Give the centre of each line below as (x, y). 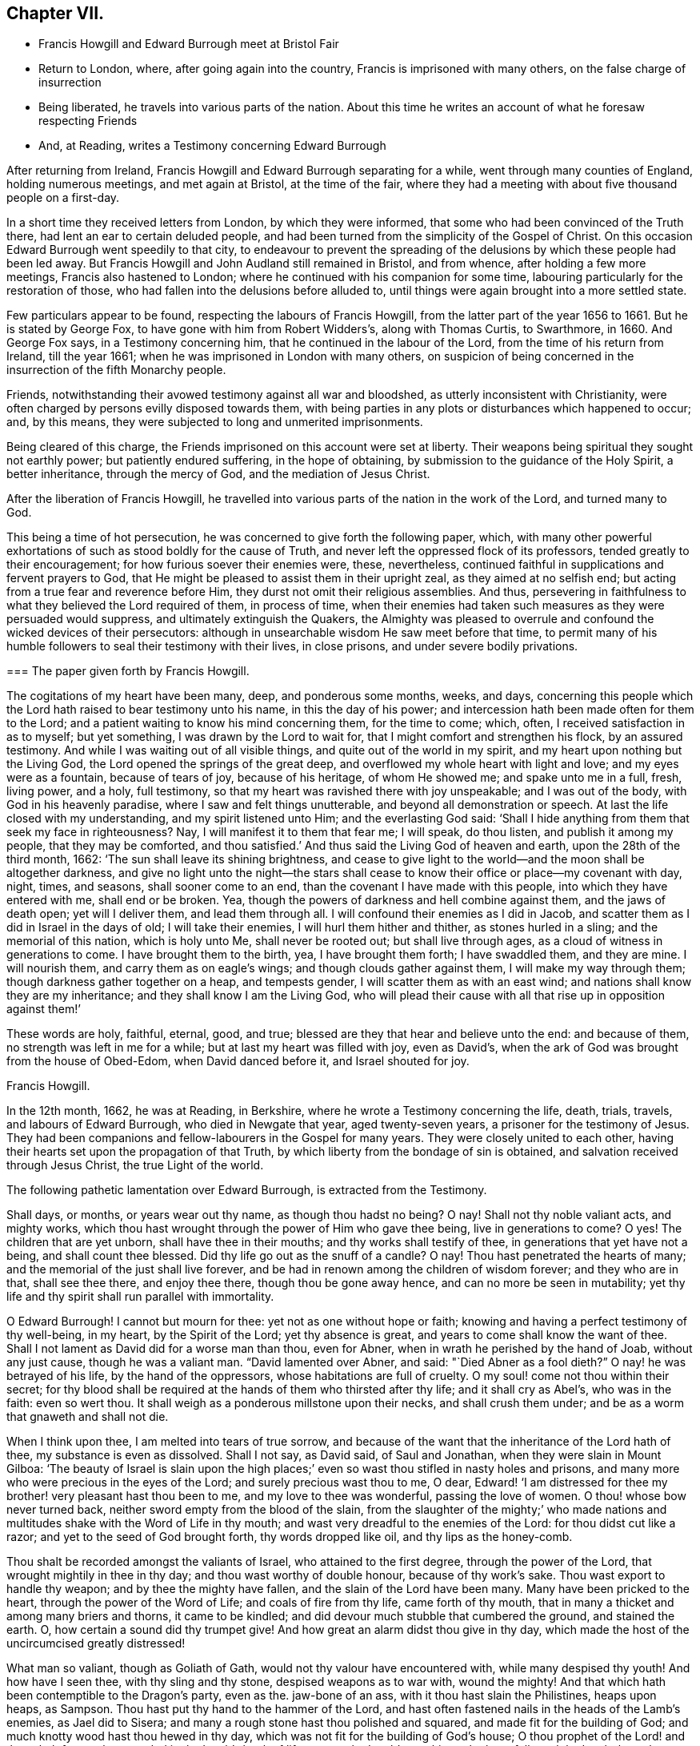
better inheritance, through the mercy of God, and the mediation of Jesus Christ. (218, 474)
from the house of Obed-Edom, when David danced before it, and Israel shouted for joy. (238, 1061)
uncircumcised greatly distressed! (96, 1643)
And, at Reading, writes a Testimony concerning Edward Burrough (212, 146)
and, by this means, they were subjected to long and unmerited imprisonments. (215, 422)
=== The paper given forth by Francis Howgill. (128, 671)
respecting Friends (88, 121)
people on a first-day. (63, 198)
